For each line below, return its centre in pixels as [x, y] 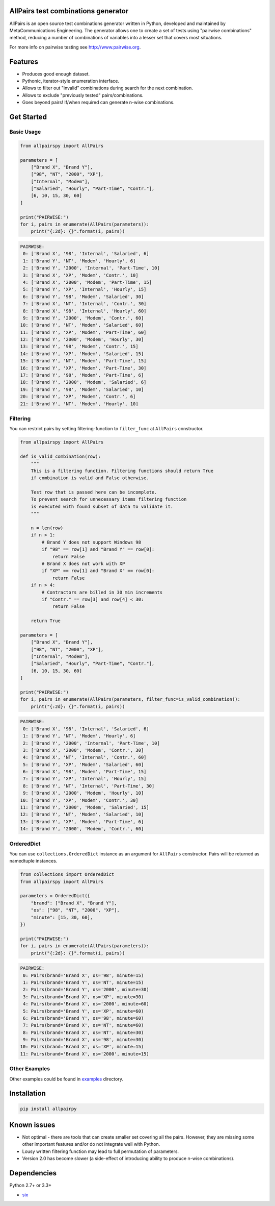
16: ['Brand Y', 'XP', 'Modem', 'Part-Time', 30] [83, 368]
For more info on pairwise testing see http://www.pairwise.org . [75, 47]
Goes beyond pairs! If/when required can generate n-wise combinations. [98, 103]
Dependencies [33, 1173]
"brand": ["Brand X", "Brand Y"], [74, 903]
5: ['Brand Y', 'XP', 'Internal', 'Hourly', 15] [85, 289]
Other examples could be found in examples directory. [66, 1079]
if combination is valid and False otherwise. [90, 478]
